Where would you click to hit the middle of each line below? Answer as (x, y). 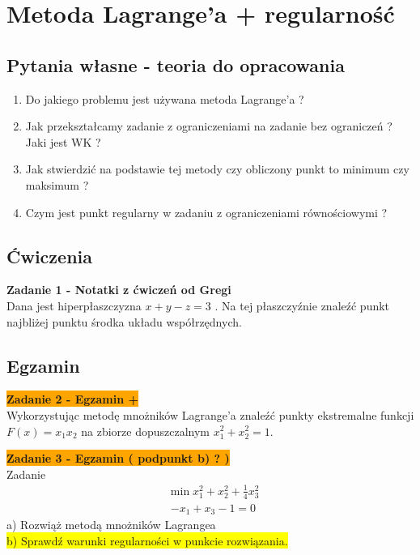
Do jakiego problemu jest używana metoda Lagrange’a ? (165, 98)
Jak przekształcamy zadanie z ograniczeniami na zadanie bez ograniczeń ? (209, 126)
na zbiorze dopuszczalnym (145, 431)
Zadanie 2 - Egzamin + (73, 399)
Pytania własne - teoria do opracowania (176, 64)
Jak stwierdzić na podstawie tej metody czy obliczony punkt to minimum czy (217, 169)
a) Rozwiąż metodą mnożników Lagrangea (111, 525)
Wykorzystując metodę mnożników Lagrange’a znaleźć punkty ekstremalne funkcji (210, 414)
